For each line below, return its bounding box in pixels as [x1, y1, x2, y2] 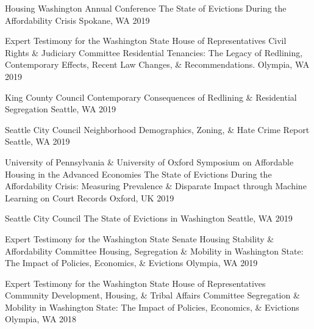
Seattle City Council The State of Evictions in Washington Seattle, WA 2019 [5, 212, 293, 225]
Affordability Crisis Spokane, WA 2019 [5, 13, 150, 26]
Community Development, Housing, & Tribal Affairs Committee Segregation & [5, 289, 300, 302]
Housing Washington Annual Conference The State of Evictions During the [5, 2, 287, 14]
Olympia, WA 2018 [5, 313, 77, 325]
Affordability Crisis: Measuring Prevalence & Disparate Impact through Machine [5, 179, 307, 192]
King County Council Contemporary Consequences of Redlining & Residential [5, 90, 297, 103]
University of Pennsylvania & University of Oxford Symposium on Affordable [5, 155, 294, 168]
